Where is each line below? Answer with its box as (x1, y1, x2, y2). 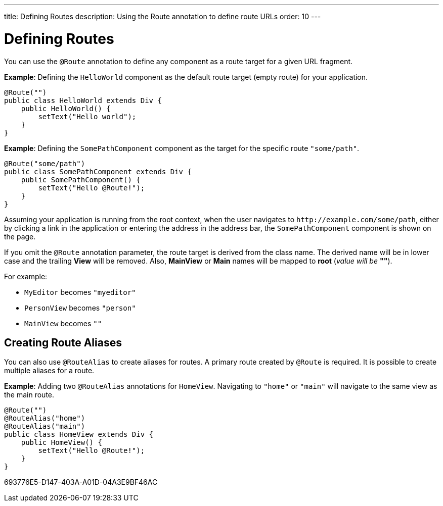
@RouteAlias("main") (4, 422, 85, 431)
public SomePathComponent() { (21, 175, 141, 184)
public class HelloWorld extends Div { (4, 96, 162, 105)
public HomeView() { (21, 438, 102, 447)
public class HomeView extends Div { (4, 430, 154, 439)
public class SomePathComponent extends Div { (4, 167, 192, 176)
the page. (4, 232, 36, 241)
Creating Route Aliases (4, 336, 122, 349)
